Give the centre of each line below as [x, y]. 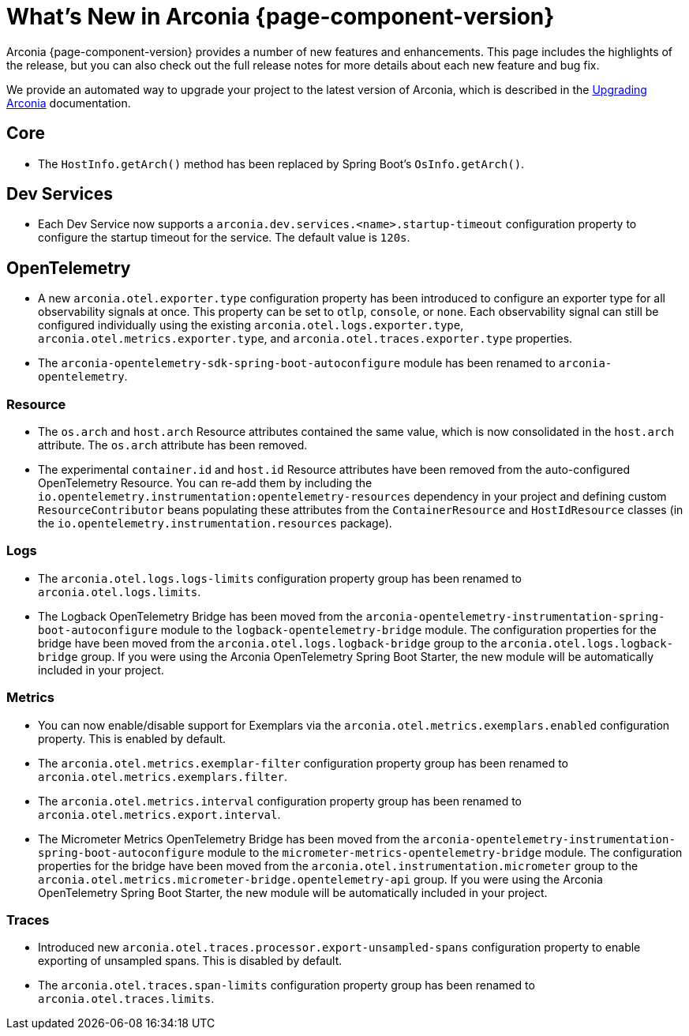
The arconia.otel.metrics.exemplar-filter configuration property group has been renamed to [303, 763]
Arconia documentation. [69, 103]
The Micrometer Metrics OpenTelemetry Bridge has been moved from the [229, 839]
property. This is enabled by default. [132, 738]
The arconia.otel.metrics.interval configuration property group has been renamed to [280, 801]
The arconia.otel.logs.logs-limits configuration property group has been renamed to [280, 578]
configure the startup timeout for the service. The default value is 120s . [224, 238]
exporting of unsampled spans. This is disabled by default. [190, 961]
